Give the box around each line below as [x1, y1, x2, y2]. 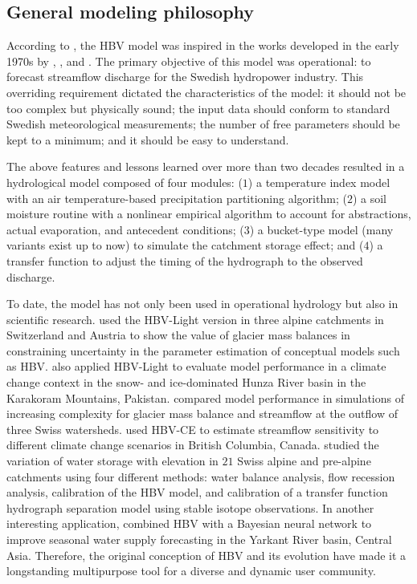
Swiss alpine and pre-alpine [237, 452, 371, 469]
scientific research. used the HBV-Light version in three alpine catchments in [6, 310, 384, 327]
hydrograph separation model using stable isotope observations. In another [6, 499, 374, 516]
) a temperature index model [247, 173, 390, 190]
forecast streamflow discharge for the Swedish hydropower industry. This [6, 68, 364, 85]
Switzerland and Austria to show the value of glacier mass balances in [6, 326, 350, 343]
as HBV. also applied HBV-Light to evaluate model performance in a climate [6, 358, 386, 375]
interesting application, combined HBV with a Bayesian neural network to [6, 515, 372, 532]
